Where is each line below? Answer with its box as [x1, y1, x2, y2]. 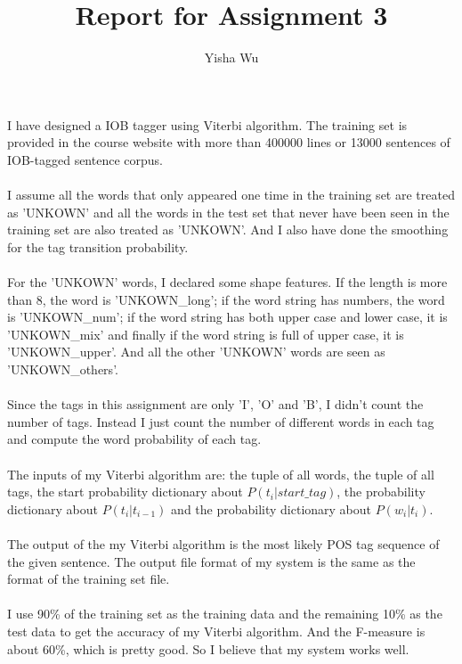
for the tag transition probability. [7, 237, 189, 256]
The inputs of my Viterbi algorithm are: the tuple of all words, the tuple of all [7, 464, 434, 483]
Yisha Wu [204, 48, 259, 67]
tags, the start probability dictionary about [7, 482, 243, 501]
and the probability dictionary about [171, 499, 372, 518]
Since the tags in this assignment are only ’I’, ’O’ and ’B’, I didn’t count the [7, 395, 424, 414]
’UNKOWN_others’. [7, 360, 118, 379]
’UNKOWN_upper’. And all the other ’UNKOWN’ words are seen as [7, 342, 385, 361]
